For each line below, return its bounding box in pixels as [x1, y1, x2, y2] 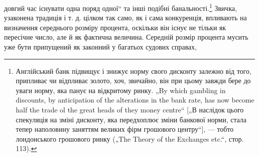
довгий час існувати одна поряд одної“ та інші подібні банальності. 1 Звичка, [4, 1, 237, 13]
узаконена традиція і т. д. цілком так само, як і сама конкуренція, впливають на [4, 12, 247, 23]
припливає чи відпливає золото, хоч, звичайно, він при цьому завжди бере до [15, 75, 251, 86]
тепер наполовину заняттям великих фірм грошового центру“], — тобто [15, 124, 234, 134]
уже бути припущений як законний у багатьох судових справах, [4, 42, 197, 52]
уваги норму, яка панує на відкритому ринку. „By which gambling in [15, 85, 226, 95]
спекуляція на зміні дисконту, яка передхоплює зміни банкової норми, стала [15, 114, 247, 124]
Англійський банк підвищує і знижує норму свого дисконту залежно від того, [15, 65, 252, 76]
